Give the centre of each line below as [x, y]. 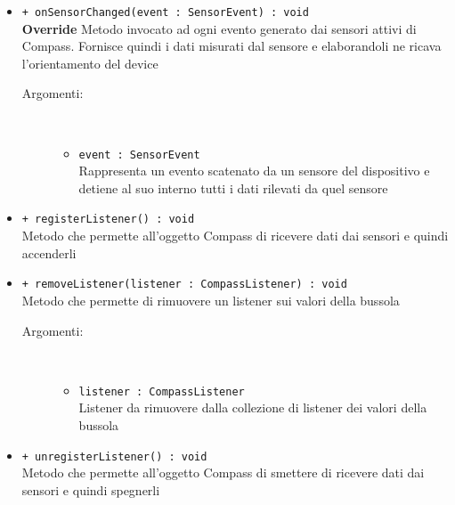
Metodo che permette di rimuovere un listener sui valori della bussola [211, 300]
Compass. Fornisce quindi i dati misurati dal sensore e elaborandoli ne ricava [232, 46]
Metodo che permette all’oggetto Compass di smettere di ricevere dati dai [223, 472]
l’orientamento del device [90, 63]
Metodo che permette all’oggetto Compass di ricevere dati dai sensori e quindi [235, 236]
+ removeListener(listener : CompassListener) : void [184, 285]
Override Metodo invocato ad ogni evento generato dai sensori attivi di [219, 28]
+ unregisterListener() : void [114, 456]
